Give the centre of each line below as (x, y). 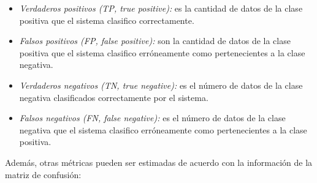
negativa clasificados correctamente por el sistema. (114, 97)
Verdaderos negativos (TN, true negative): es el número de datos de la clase (161, 85)
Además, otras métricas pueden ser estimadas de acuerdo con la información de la (159, 162)
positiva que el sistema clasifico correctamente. (107, 20)
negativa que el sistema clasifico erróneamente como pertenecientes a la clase (163, 129)
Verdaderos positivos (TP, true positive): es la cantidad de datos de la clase (161, 8)
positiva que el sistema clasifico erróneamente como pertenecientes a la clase (162, 52)
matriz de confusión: (43, 174)
